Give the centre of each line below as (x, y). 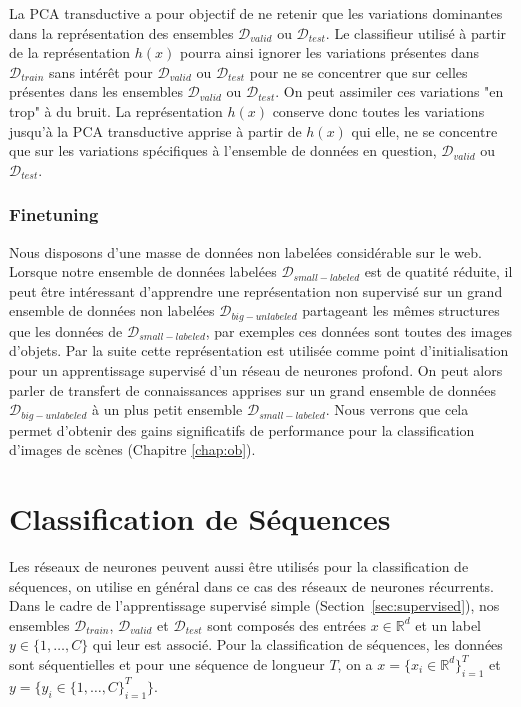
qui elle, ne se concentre (424, 130)
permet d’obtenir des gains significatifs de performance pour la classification (242, 429)
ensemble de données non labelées (112, 310)
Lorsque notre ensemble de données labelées (143, 271)
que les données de (66, 330)
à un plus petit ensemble (167, 409)
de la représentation (70, 52)
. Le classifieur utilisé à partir (416, 32)
